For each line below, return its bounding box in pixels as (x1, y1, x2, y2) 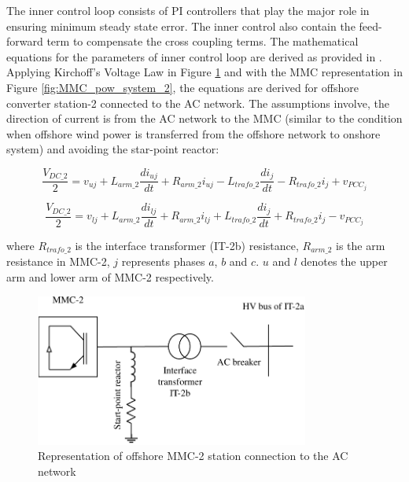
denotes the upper (300, 253, 388, 270)
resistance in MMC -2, (6, 253, 110, 270)
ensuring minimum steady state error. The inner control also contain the (6, 17, 356, 34)
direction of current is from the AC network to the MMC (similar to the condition (6, 110, 403, 127)
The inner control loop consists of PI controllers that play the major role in (6, 2, 370, 18)
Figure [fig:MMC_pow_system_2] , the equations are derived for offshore (6, 79, 359, 95)
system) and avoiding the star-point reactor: (6, 141, 219, 157)
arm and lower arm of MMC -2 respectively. (6, 268, 214, 285)
